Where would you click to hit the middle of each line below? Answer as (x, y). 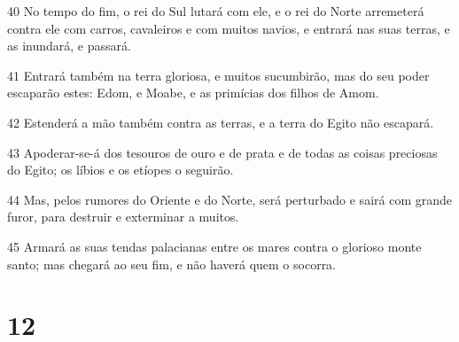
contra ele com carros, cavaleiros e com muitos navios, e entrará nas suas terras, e (229, 28)
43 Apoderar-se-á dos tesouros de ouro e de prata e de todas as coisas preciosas (222, 152)
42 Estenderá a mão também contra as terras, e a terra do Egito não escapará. (221, 122)
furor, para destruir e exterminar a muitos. (123, 217)
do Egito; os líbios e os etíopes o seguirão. (121, 170)
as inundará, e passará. (69, 46)
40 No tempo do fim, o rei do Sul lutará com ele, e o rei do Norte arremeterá (216, 11)
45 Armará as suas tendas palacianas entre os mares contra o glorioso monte (214, 246)
